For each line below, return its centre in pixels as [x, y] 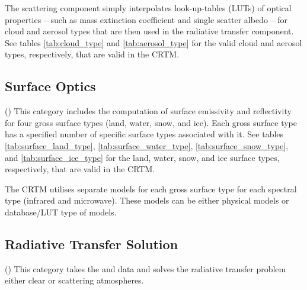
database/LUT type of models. [61, 212]
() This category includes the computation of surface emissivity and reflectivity [148, 111]
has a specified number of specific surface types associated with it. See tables [144, 134]
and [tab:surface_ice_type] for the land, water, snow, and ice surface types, [142, 157]
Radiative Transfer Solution [92, 244]
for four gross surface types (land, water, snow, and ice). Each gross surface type [151, 122]
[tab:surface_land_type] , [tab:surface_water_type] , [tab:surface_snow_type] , [147, 145]
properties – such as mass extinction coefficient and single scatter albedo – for [146, 19]
